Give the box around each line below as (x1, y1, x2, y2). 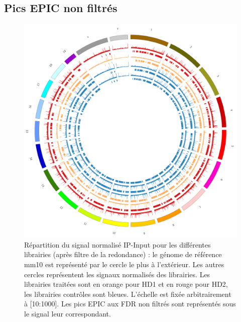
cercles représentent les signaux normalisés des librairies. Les (24, 269, 210, 279)
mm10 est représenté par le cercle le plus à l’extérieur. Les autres (24, 259, 224, 269)
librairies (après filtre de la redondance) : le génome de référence (24, 249, 222, 260)
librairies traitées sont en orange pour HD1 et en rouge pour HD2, (24, 279, 228, 289)
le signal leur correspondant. (24, 308, 111, 318)
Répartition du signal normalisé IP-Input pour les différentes (24, 239, 211, 250)
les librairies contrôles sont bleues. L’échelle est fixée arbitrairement (24, 288, 231, 299)
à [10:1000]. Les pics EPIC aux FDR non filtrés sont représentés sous (24, 298, 236, 309)
